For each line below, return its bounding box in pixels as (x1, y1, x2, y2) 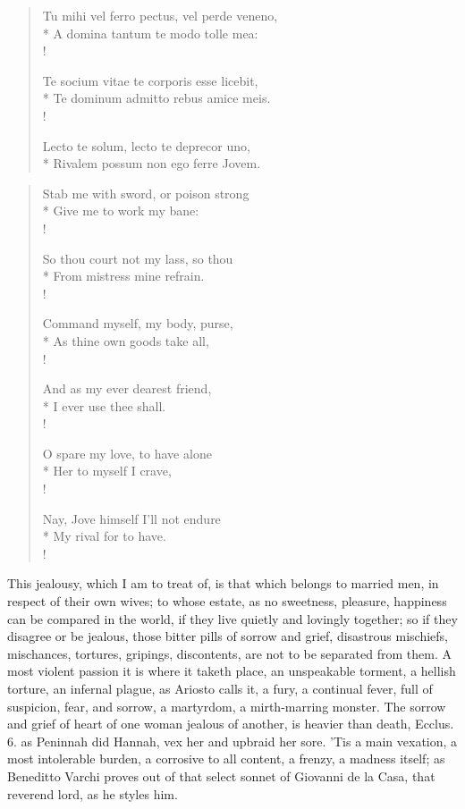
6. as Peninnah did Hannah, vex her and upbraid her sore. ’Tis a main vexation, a (7, 731, 458, 750)
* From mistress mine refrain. (42, 266, 205, 285)
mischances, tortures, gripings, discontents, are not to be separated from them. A (7, 644, 452, 662)
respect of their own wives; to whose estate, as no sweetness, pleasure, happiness (7, 592, 447, 611)
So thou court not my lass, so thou (42, 249, 233, 267)
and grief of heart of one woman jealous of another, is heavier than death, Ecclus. (7, 714, 454, 733)
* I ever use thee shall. (42, 396, 166, 415)
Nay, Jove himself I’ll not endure (42, 509, 221, 527)
